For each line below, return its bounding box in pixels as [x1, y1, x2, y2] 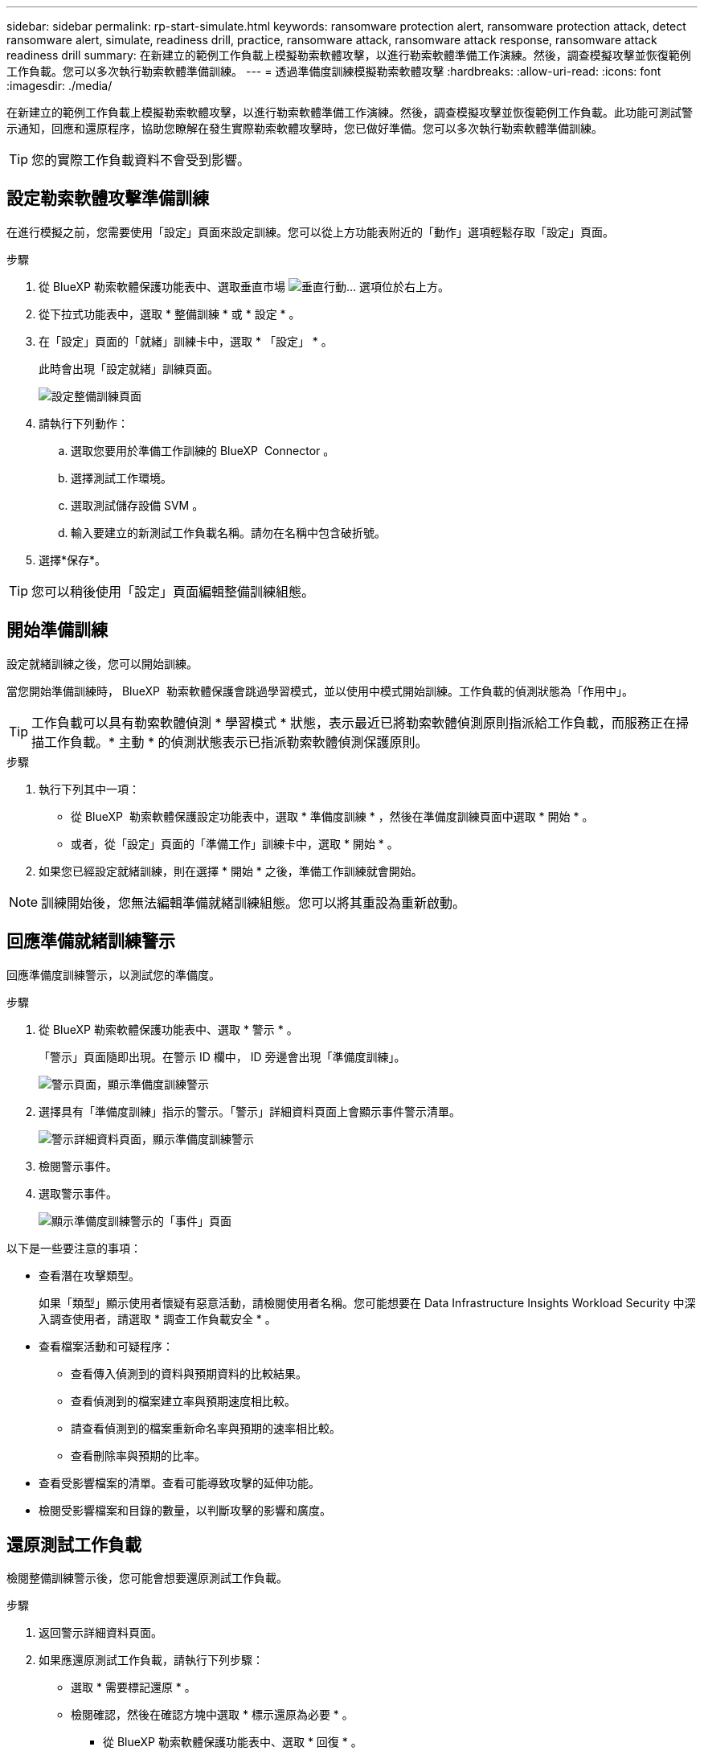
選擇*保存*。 [39, 552, 107, 567]
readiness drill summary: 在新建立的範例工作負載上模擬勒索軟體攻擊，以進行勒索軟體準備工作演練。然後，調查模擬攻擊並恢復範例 [6, 48, 691, 62]
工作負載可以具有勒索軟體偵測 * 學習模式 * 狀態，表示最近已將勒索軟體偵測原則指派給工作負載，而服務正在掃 [31, 714, 690, 731]
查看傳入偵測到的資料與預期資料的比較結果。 [71, 1366, 307, 1380]
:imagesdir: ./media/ [6, 79, 113, 92]
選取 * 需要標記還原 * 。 [71, 1680, 196, 1695]
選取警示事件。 [39, 1186, 117, 1200]
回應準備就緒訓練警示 [6, 931, 175, 952]
